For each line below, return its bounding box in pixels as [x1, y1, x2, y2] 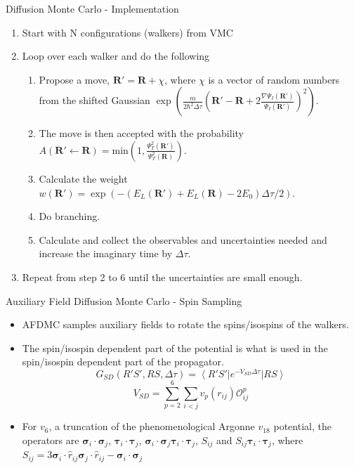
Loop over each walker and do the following [22, 48, 210, 63]
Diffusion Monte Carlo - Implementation [6, 1, 179, 15]
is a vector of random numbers [208, 72, 340, 86]
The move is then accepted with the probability [39, 126, 244, 141]
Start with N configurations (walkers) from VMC [22, 25, 233, 39]
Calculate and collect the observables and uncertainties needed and [39, 232, 327, 247]
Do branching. [39, 209, 100, 223]
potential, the [273, 419, 332, 434]
